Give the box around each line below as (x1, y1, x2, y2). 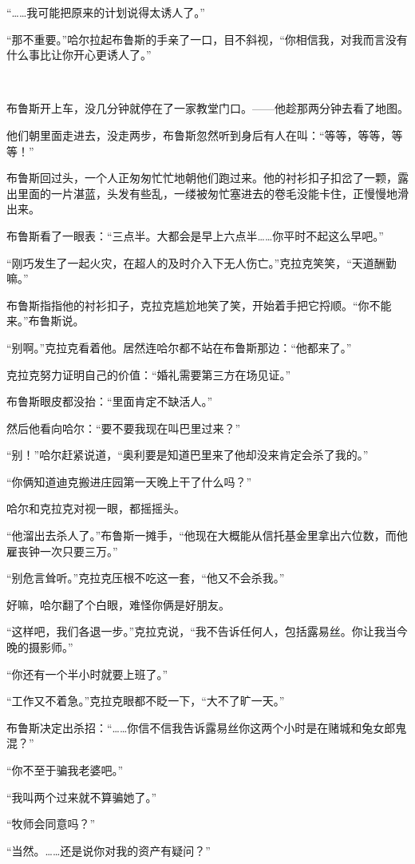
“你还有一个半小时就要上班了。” (6, 665, 168, 682)
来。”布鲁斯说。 (6, 312, 85, 329)
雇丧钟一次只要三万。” (6, 542, 118, 559)
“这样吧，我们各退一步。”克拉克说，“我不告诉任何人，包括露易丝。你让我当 (6, 623, 397, 640)
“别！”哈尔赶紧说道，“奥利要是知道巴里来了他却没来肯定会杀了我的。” (6, 446, 369, 463)
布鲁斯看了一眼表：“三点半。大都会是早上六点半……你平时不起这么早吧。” (6, 227, 384, 244)
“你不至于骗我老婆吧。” (6, 762, 124, 778)
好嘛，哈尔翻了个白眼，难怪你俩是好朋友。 (6, 596, 230, 612)
